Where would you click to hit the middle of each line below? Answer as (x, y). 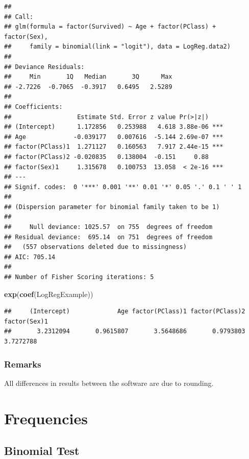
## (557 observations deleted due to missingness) (95, 247)
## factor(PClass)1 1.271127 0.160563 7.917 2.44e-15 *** (114, 147)
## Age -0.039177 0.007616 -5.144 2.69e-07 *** (114, 137)
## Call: (19, 17)
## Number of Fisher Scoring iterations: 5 (79, 277)
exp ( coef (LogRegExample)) (49, 294)
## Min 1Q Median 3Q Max (88, 77)
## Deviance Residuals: (44, 67)
